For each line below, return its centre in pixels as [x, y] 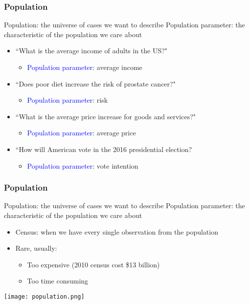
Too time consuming [58, 281]
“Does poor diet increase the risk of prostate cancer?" [95, 83]
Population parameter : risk [68, 100]
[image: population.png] [44, 296]
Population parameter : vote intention [83, 165]
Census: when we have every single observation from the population [117, 231]
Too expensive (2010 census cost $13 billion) [93, 264]
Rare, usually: [36, 248]
